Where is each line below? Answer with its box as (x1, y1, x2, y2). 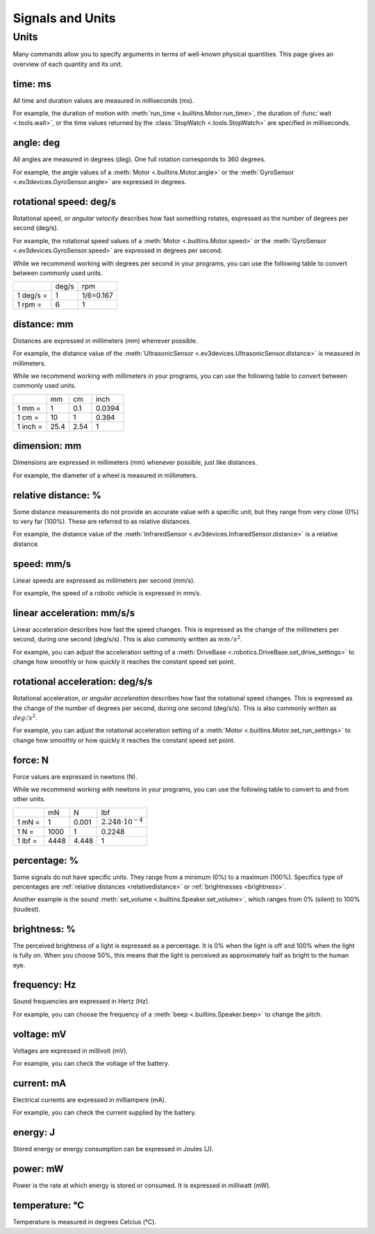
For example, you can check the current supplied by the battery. (12, 1108, 197, 1117)
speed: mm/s (12, 558, 72, 570)
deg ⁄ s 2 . (12, 713, 37, 722)
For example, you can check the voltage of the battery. (12, 1060, 170, 1068)
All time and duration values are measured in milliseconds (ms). (12, 96, 194, 104)
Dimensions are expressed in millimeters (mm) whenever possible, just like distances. (12, 459, 258, 467)
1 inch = (17, 421, 43, 431)
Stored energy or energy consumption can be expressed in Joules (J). (12, 1145, 214, 1153)
